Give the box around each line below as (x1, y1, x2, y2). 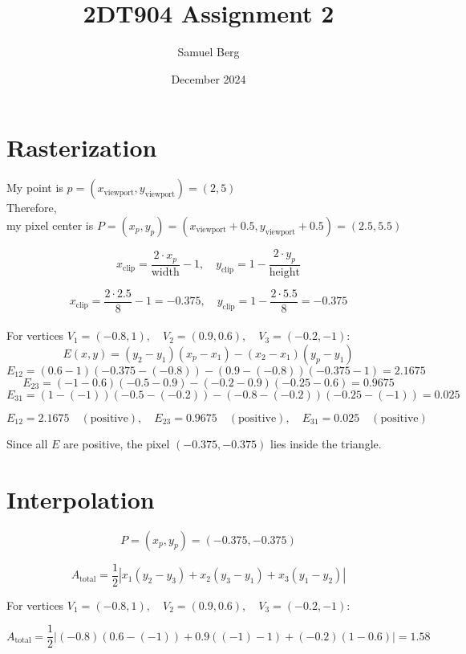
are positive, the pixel (63, 435, 170, 452)
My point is (6, 179, 63, 196)
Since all (6, 435, 48, 452)
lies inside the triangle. (270, 435, 382, 452)
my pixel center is (6, 216, 94, 233)
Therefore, (6, 199, 57, 216)
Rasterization (6, 131, 157, 164)
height (269, 266, 300, 278)
